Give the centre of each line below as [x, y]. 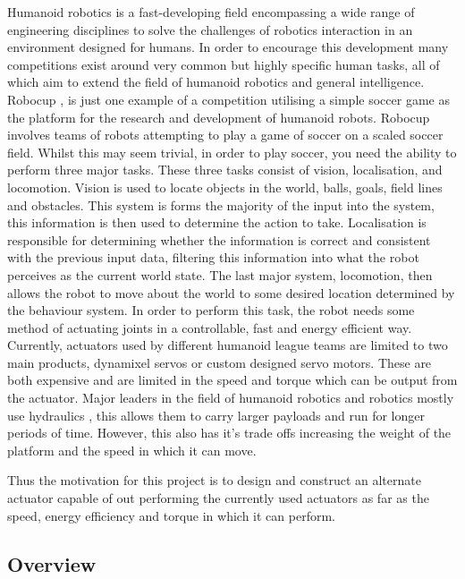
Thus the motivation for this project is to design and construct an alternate [214, 480]
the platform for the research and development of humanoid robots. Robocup [219, 117]
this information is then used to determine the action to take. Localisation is [217, 222]
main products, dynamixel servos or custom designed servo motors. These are [220, 362]
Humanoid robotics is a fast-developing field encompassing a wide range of [211, 12]
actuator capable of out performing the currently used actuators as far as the [218, 498]
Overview [52, 563]
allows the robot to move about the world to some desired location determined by [231, 292]
